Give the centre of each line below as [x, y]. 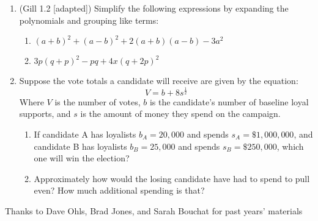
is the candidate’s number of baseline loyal [229, 101]
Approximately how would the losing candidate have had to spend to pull [172, 178]
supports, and [45, 114]
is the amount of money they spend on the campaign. [180, 114]
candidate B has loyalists [80, 146]
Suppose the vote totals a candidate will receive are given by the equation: [159, 81]
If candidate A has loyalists [85, 134]
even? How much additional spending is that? [119, 190]
